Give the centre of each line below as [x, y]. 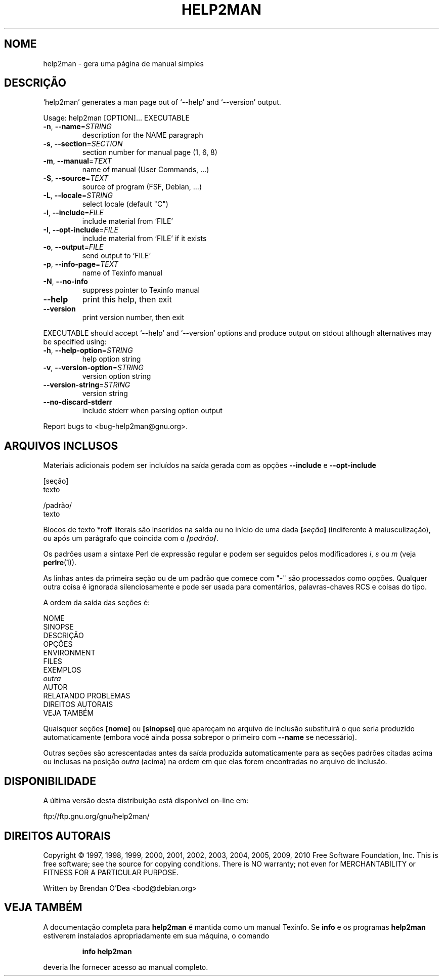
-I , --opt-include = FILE [81, 230]
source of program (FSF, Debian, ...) [142, 187]
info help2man [107, 951]
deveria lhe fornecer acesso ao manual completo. [126, 967]
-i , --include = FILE [73, 213]
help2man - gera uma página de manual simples [123, 63]
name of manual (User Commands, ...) [146, 170]
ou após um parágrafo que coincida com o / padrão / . [131, 538]
